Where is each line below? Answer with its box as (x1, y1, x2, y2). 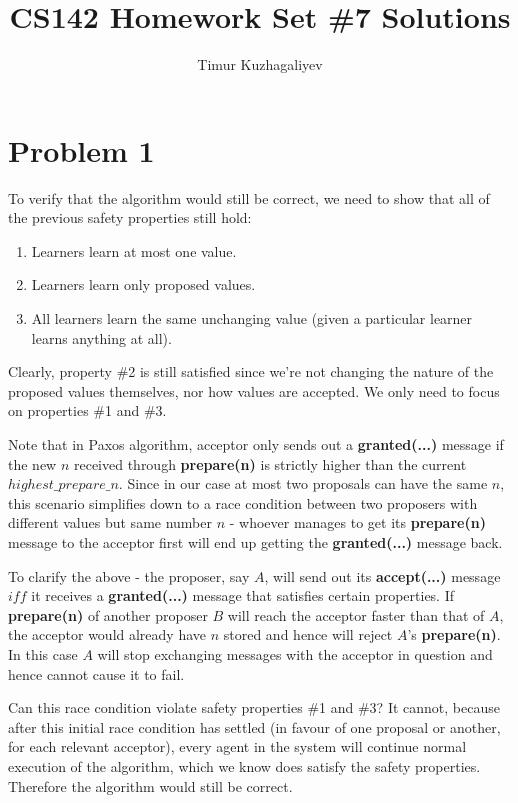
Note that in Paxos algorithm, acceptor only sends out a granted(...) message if (8, 434, 504, 454)
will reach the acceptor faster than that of (227, 604, 485, 625)
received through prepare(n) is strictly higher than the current (73, 453, 467, 474)
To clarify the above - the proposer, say (8, 565, 250, 586)
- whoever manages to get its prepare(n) (229, 512, 486, 533)
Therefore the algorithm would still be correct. (8, 775, 293, 796)
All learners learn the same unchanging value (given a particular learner (31, 308, 473, 329)
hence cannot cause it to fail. (8, 663, 185, 684)
